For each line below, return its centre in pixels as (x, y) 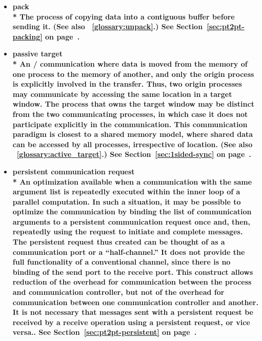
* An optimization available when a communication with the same (132, 181)
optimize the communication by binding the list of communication (132, 212)
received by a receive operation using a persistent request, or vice (131, 322)
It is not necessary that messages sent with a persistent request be (133, 312)
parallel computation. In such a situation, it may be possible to (127, 201)
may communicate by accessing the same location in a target (122, 94)
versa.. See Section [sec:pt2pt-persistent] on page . (105, 332)
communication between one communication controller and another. (135, 302)
